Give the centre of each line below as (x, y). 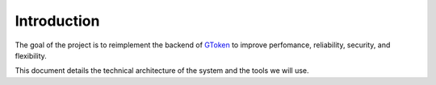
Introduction (57, 21)
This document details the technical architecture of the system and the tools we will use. (162, 71)
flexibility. (31, 55)
